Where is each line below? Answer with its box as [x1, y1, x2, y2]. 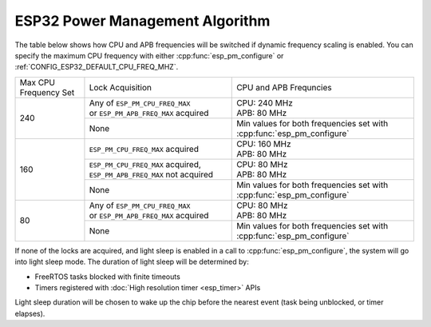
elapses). [14, 309, 45, 318]
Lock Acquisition [89, 82, 152, 93]
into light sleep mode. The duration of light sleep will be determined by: [14, 257, 249, 267]
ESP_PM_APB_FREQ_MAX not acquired [89, 169, 214, 180]
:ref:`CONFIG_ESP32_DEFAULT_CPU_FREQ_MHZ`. [14, 62, 179, 72]
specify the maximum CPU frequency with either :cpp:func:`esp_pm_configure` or [14, 50, 284, 60]
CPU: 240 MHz [236, 97, 293, 108]
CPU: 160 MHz [236, 138, 291, 150]
